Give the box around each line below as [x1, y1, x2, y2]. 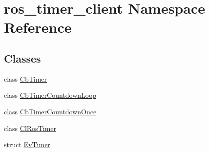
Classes [4, 50, 41, 65]
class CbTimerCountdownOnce [4, 106, 97, 116]
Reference [4, 17, 72, 37]
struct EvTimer [4, 139, 50, 150]
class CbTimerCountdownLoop [4, 90, 97, 100]
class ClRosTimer [4, 123, 56, 133]
